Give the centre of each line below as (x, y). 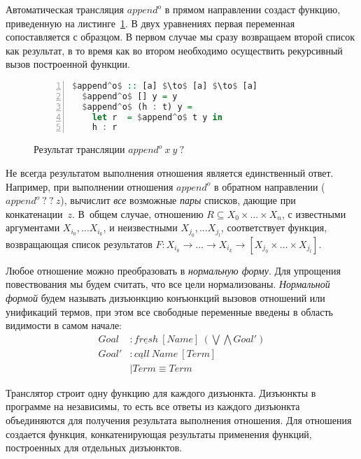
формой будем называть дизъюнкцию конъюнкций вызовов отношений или (165, 297)
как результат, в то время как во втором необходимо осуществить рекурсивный (174, 50)
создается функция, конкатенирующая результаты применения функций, (159, 433)
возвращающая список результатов (79, 243)
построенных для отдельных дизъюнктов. (94, 447)
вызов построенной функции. (68, 64)
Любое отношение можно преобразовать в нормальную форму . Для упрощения (173, 270)
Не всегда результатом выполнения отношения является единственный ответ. (170, 172)
